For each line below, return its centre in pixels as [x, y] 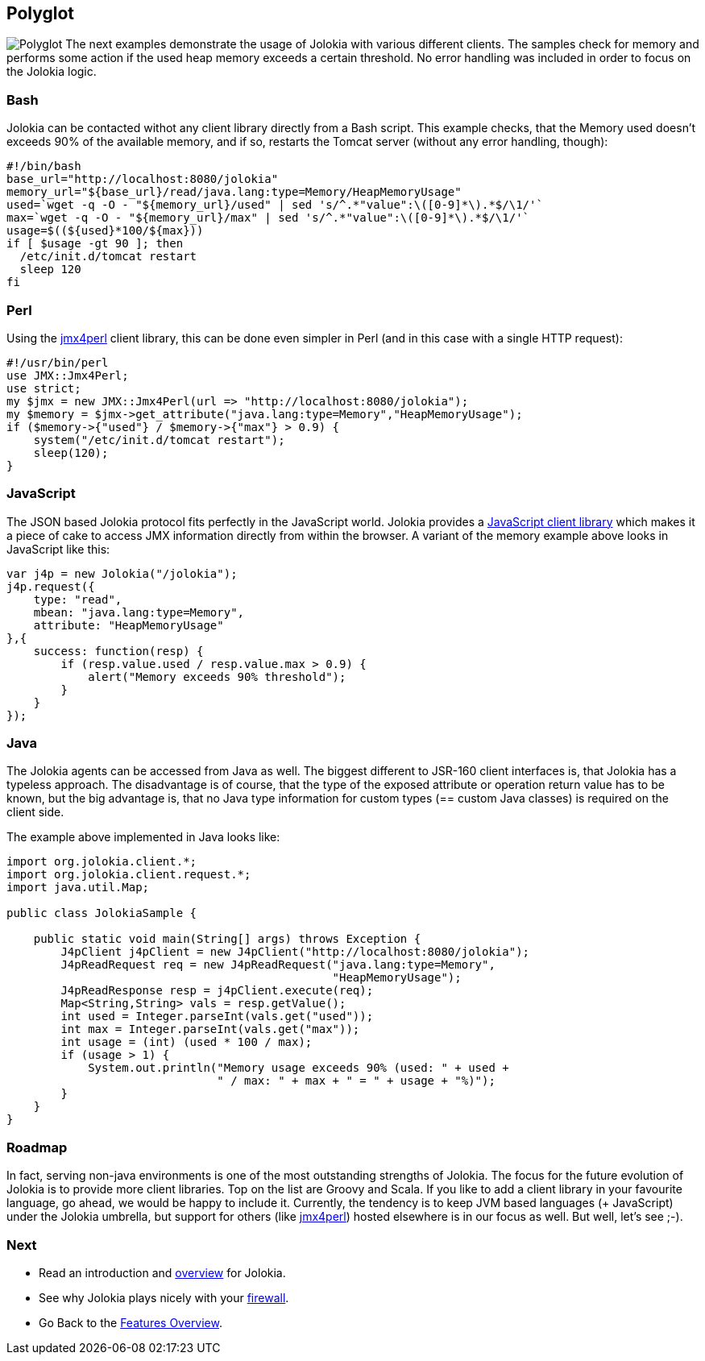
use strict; [44, 388]
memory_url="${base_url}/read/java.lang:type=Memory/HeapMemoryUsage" [234, 192]
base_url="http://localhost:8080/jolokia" [143, 179]
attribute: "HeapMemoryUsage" [129, 625]
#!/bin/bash [44, 166]
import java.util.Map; [78, 888]
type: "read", [78, 599]
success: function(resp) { [118, 651]
